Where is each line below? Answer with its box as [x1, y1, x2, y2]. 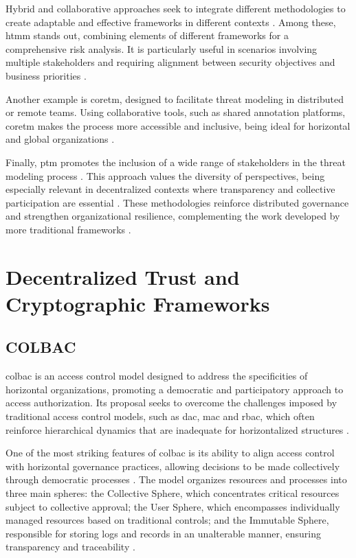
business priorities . [5, 68, 87, 82]
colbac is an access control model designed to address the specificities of [5, 369, 308, 383]
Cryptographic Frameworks [5, 289, 270, 317]
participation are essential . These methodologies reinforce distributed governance [5, 195, 349, 209]
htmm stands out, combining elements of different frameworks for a [5, 28, 289, 43]
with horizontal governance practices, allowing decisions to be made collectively [5, 458, 340, 473]
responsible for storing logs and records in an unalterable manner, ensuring [5, 526, 321, 540]
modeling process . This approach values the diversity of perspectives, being [5, 168, 325, 183]
